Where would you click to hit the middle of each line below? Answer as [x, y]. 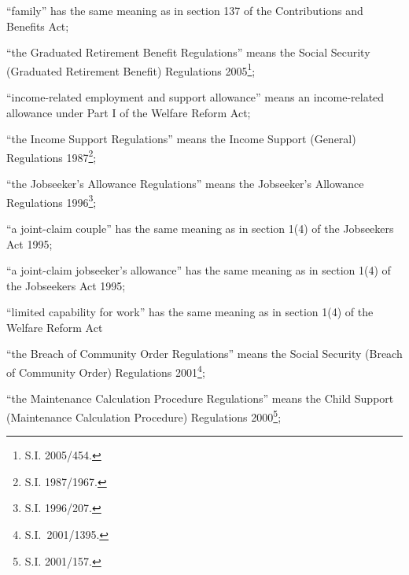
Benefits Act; [38, 26]
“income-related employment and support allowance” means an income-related [195, 97]
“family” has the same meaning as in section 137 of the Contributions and [185, 10]
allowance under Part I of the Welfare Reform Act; [129, 112]
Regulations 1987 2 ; [52, 156]
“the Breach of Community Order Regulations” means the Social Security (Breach [204, 354]
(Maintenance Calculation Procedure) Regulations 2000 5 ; [144, 415]
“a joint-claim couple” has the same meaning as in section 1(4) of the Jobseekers [200, 228]
